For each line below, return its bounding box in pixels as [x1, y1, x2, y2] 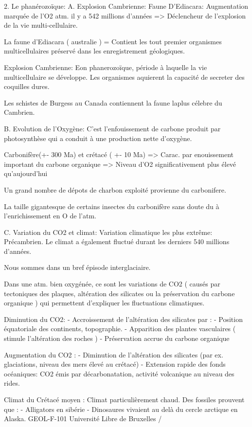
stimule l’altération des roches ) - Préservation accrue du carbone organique [4, 333, 230, 343]
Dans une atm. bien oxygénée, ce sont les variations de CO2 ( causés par [4, 279, 220, 289]
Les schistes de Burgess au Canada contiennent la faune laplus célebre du [4, 97, 222, 107]
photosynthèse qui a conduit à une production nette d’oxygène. [4, 133, 192, 143]
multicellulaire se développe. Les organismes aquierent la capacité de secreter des [4, 71, 245, 82]
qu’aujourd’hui [4, 168, 48, 178]
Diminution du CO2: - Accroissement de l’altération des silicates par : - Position [4, 314, 243, 324]
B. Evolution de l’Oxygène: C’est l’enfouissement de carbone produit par [4, 123, 221, 133]
